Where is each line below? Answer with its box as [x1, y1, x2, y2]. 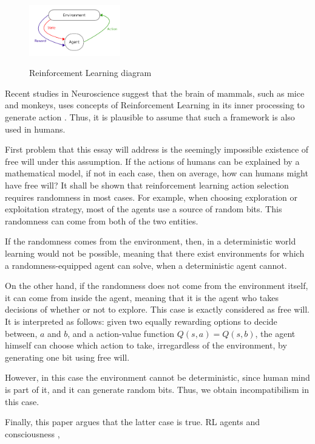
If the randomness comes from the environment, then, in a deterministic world [5, 235, 296, 248]
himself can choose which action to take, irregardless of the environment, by [5, 339, 287, 352]
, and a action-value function [67, 327, 175, 339]
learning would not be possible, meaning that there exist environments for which [5, 247, 305, 260]
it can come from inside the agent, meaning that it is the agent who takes [5, 291, 279, 304]
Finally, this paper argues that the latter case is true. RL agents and [5, 415, 260, 428]
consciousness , [5, 427, 60, 440]
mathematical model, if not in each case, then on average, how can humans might [5, 167, 308, 179]
